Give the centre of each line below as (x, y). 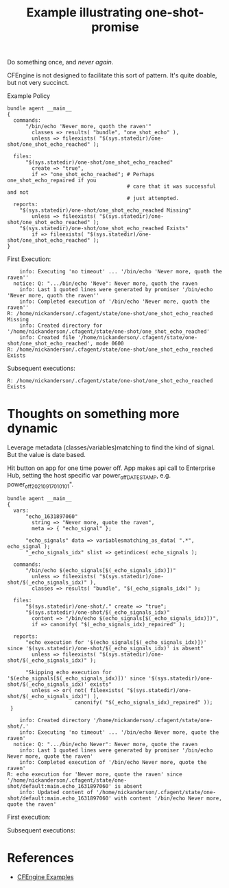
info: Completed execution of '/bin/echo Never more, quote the (113, 762)
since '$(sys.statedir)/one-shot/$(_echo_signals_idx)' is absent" (106, 648)
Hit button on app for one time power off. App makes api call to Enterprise (111, 468)
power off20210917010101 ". (40, 485)
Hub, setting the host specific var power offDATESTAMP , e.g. (89, 476)
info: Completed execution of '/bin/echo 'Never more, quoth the (115, 302)
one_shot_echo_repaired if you (52, 181)
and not (18, 193)
